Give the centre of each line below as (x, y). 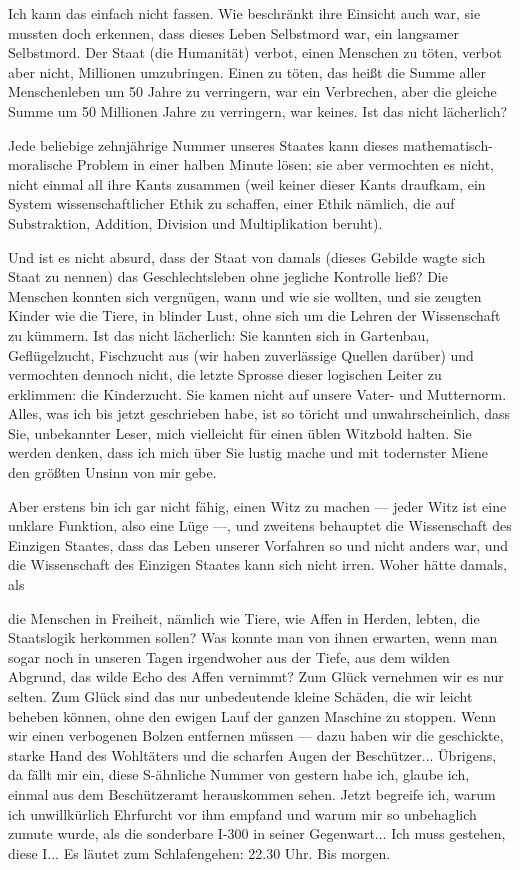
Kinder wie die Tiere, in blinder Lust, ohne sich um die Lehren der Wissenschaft (254, 315)
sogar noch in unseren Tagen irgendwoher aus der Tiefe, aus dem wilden (229, 656)
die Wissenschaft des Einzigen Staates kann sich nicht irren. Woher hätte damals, (258, 564)
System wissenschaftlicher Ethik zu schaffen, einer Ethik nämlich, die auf (231, 203)
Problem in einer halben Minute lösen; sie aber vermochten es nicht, (285, 164)
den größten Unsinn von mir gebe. (112, 472)
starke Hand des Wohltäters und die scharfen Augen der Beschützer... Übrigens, (252, 754)
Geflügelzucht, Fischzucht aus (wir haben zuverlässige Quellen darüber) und (241, 354)
